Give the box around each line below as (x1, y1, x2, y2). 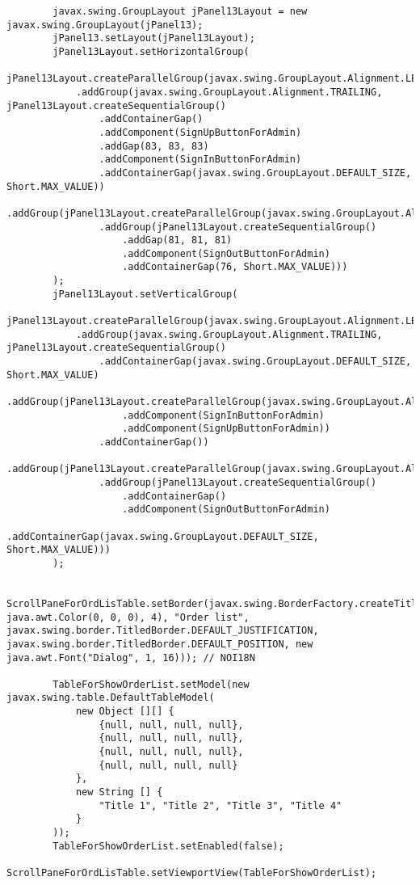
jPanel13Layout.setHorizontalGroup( (52, 45, 250, 57)
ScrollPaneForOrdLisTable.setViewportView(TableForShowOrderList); (6, 867, 377, 879)
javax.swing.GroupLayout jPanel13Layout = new (52, 6, 308, 17)
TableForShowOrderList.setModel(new (52, 678, 250, 690)
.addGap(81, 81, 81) (122, 234, 233, 247)
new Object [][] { (75, 706, 174, 718)
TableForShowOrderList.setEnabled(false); (52, 840, 284, 852)
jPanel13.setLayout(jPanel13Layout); (52, 32, 255, 44)
